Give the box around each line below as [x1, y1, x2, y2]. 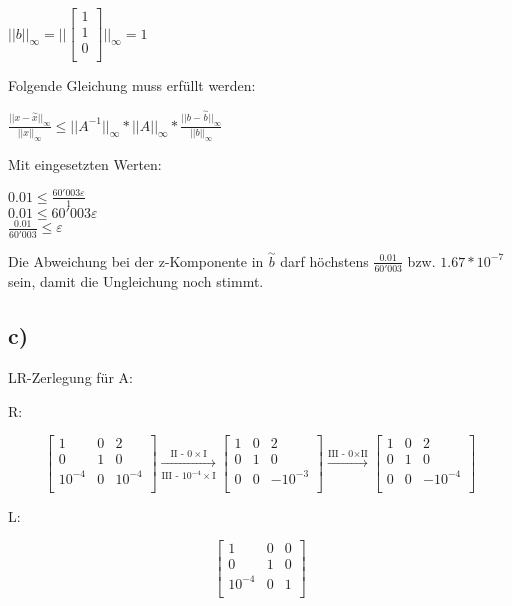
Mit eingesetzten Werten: [8, 153, 162, 174]
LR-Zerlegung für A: [8, 366, 133, 387]
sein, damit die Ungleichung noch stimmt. [8, 271, 264, 292]
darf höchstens [280, 250, 369, 271]
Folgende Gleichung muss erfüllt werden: [8, 75, 256, 96]
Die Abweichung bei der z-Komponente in [8, 250, 264, 271]
